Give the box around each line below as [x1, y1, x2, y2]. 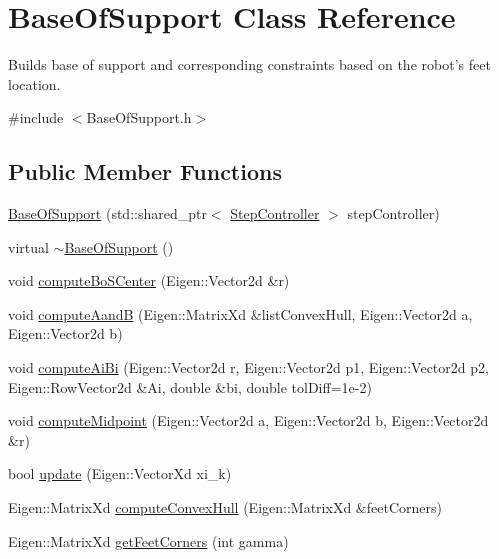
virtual [8, 236, 49, 257]
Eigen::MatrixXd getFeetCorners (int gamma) [8, 530, 289, 551]
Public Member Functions [8, 156, 282, 187]
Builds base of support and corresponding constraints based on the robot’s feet [8, 54, 491, 75]
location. [8, 73, 61, 94]
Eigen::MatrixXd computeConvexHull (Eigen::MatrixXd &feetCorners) [8, 497, 442, 518]
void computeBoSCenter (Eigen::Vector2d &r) [8, 270, 290, 291]
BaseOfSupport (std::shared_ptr [8, 203, 207, 224]
